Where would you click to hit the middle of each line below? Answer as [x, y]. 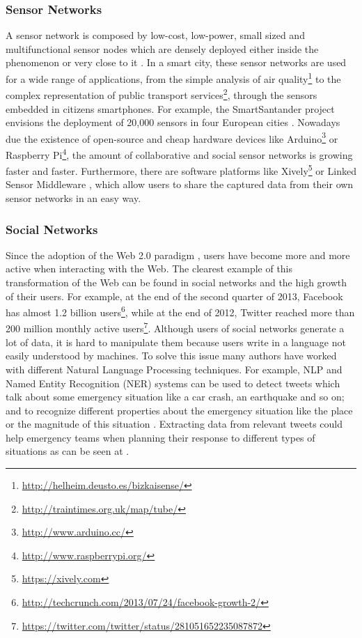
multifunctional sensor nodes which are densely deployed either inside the [162, 48]
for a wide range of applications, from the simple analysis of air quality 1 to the [173, 78]
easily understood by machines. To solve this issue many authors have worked [171, 356]
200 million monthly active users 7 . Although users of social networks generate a [175, 327]
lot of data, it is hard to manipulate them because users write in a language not [176, 342]
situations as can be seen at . [68, 451]
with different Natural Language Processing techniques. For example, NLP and [174, 369]
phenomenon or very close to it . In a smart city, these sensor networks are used [176, 62]
